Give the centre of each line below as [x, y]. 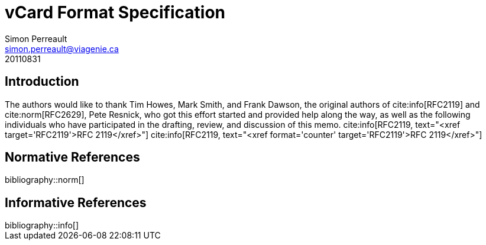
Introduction [42, 82]
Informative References [76, 202]
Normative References [72, 157]
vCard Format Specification [115, 12]
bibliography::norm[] [45, 180]
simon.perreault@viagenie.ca [62, 49]
